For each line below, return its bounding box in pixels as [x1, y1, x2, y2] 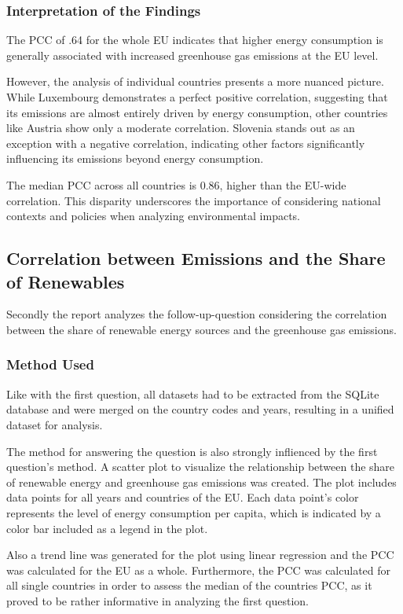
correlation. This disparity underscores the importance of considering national [6, 192, 381, 208]
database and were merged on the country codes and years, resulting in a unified [6, 401, 394, 417]
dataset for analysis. [6, 416, 103, 432]
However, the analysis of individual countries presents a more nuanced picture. [6, 73, 384, 90]
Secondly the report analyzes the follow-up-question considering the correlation [6, 306, 387, 322]
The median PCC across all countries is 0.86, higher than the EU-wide [6, 176, 346, 193]
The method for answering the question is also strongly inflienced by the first [6, 443, 378, 459]
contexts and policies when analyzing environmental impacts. [6, 208, 300, 224]
